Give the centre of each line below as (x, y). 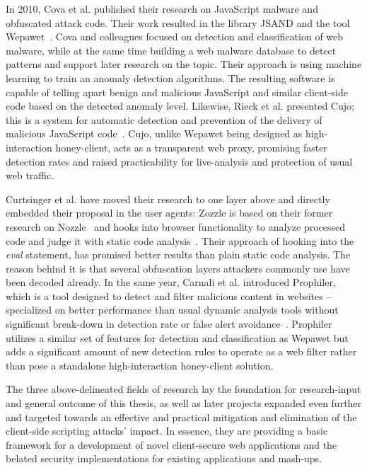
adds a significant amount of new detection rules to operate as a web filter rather (181, 351)
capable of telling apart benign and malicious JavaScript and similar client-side (177, 92)
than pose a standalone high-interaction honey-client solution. (140, 365)
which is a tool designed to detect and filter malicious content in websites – (169, 296)
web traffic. (30, 175)
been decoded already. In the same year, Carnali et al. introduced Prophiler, (171, 282)
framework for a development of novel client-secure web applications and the (171, 444)
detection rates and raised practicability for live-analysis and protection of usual (179, 161)
